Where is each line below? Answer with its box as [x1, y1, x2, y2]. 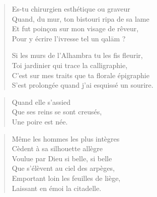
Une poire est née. [12, 116, 68, 126]
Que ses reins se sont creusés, [12, 106, 102, 117]
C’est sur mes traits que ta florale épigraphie [12, 70, 149, 80]
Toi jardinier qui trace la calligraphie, [12, 59, 128, 70]
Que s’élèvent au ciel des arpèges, [12, 163, 115, 173]
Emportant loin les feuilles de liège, [12, 172, 121, 183]
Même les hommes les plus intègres [12, 133, 120, 144]
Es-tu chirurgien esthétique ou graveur [12, 4, 130, 14]
